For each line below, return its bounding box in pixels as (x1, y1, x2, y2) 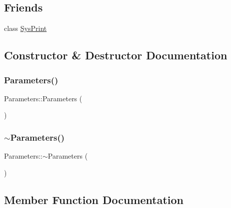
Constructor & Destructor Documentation (4, 47, 227, 63)
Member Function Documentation (4, 192, 184, 207)
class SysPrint (4, 23, 47, 33)
